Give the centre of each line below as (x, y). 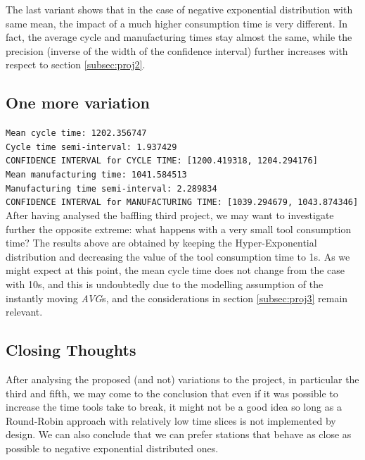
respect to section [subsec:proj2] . (76, 64)
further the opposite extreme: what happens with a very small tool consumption (179, 229)
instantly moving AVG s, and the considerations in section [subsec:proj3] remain (177, 298)
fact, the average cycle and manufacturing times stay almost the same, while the (179, 37)
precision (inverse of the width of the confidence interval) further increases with (177, 50)
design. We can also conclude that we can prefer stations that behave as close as (179, 434)
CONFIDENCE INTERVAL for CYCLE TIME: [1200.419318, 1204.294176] (162, 161)
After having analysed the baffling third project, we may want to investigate (170, 215)
